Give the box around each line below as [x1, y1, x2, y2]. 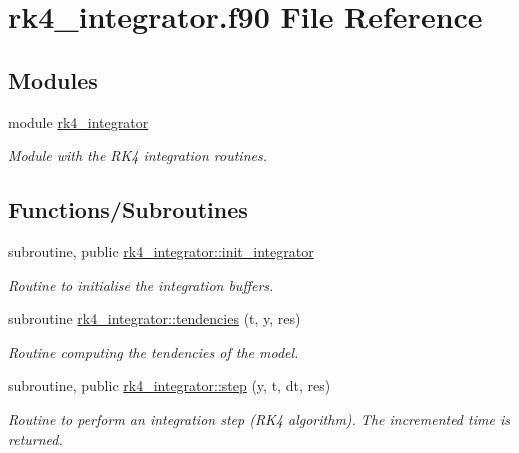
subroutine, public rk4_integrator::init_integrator [8, 240, 314, 261]
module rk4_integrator [8, 111, 149, 132]
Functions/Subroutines [8, 194, 248, 225]
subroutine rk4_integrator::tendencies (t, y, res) [8, 308, 301, 329]
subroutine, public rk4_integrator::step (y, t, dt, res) [8, 375, 331, 396]
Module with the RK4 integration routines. [8, 145, 267, 166]
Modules [8, 64, 98, 95]
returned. [8, 428, 63, 449]
